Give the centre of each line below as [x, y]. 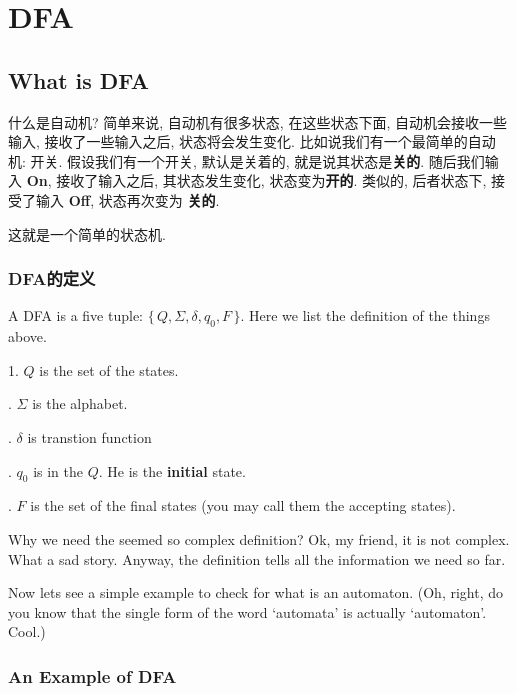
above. [27, 336]
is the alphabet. [80, 403]
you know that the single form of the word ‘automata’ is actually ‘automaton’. [247, 611]
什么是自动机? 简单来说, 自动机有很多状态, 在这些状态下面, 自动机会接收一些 [257, 121]
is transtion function [89, 436]
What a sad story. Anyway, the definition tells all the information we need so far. [257, 558]
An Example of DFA [92, 675]
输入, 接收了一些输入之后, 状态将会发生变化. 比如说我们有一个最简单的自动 [252, 141]
